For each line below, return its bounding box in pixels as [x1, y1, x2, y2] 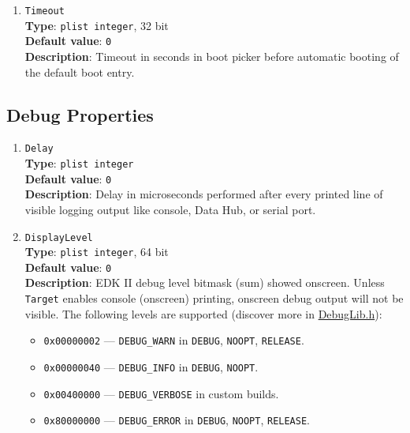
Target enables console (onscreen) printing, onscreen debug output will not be [24, 290, 404, 307]
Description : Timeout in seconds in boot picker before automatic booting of [24, 47, 399, 64]
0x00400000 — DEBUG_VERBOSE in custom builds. [43, 385, 279, 401]
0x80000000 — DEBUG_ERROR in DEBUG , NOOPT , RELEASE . [43, 412, 311, 428]
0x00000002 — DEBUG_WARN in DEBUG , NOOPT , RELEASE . [43, 332, 304, 348]
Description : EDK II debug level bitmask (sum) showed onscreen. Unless [24, 274, 385, 291]
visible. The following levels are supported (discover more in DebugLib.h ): [24, 305, 382, 322]
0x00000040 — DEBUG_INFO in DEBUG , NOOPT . [43, 358, 259, 375]
